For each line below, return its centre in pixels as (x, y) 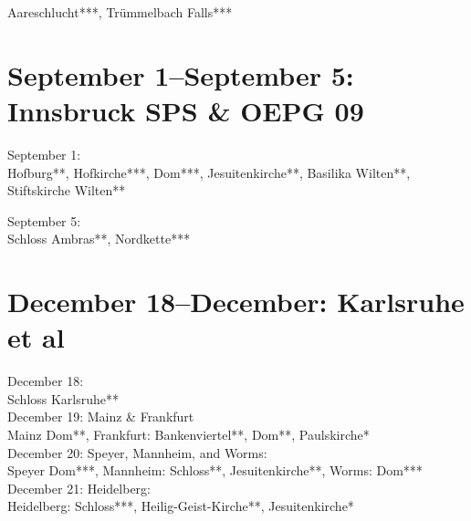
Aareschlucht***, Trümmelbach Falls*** (120, 12)
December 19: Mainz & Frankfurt (101, 417)
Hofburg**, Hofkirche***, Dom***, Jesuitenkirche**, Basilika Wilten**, (209, 172)
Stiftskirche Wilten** (67, 190)
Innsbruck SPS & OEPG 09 (186, 110)
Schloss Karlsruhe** (63, 398)
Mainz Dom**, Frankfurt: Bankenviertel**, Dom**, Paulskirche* (188, 434)
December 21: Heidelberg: (79, 488)
